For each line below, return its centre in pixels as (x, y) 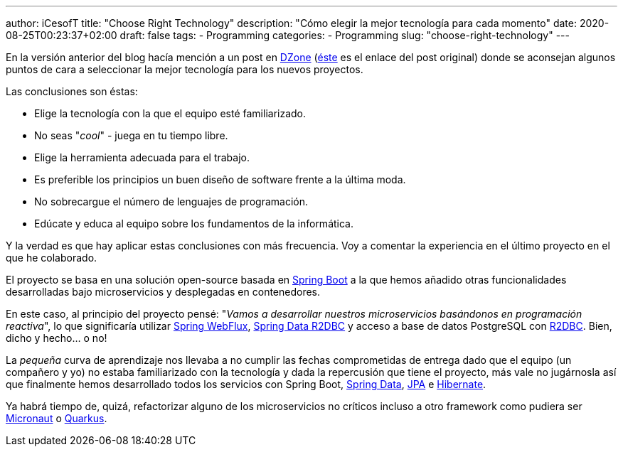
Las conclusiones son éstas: (72, 91)
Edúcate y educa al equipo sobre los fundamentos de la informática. (194, 224)
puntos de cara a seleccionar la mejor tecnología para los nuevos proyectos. (185, 69)
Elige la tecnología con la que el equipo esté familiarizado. (170, 113)
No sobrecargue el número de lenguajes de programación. (171, 201)
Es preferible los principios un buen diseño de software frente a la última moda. (220, 179)
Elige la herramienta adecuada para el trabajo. (142, 157)
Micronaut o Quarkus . (57, 418)
